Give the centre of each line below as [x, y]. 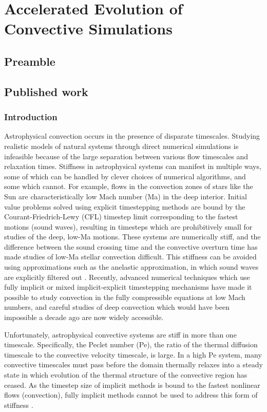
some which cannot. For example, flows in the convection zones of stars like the [129, 186]
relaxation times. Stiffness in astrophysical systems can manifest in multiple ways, [133, 166]
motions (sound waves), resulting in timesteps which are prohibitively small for [128, 226]
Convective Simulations [88, 29]
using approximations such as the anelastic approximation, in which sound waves [131, 267]
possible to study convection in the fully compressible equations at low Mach [125, 297]
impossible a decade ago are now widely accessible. [84, 317]
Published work [46, 91]
